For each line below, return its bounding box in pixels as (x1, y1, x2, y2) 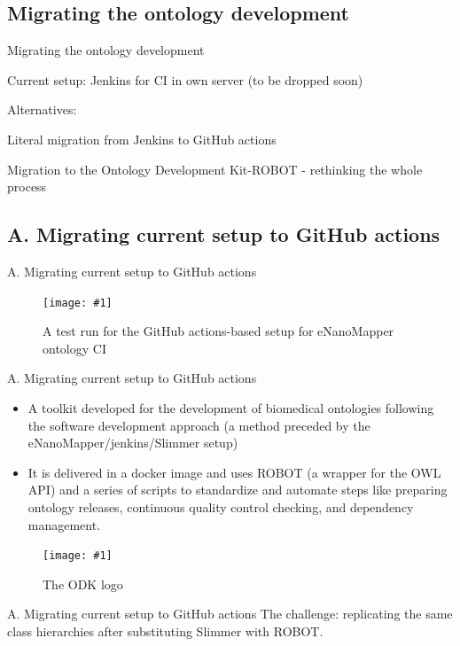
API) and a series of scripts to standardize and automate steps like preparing (27, 480, 448, 499)
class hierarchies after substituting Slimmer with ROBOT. (7, 622, 324, 640)
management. (27, 515, 101, 533)
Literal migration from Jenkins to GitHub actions (7, 129, 277, 148)
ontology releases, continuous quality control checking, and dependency (27, 497, 414, 516)
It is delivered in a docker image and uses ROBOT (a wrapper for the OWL (27, 463, 441, 481)
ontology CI (43, 339, 106, 357)
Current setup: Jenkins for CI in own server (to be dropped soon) (7, 70, 363, 89)
